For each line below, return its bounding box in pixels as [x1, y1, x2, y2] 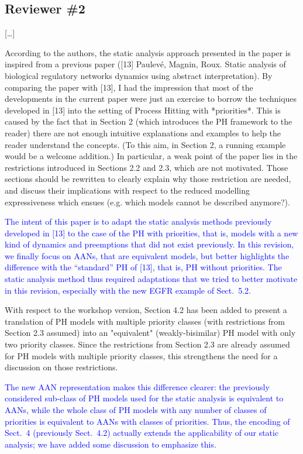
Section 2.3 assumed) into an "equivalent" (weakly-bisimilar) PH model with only [5, 326, 296, 339]
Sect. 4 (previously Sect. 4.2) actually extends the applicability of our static [5, 427, 279, 439]
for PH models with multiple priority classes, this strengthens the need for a [5, 349, 278, 362]
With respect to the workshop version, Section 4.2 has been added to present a [5, 304, 287, 316]
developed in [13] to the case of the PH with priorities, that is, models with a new [5, 226, 298, 239]
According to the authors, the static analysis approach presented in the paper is [5, 46, 291, 59]
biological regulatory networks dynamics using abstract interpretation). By [5, 69, 273, 81]
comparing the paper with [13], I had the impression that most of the [5, 81, 253, 93]
